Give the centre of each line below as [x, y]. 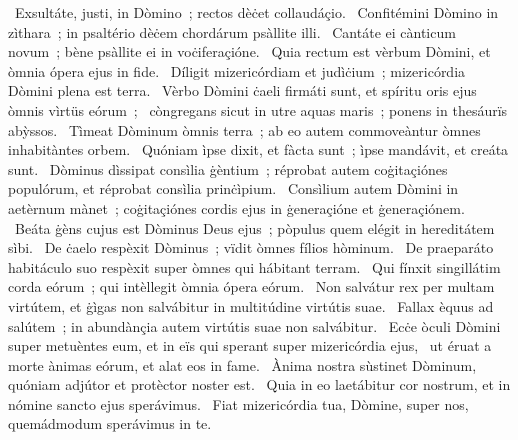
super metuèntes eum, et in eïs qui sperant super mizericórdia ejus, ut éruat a [250, 345]
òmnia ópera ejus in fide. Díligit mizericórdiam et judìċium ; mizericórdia [237, 70]
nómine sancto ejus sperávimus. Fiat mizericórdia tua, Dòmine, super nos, [238, 403]
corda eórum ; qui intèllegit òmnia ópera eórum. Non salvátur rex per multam [251, 286]
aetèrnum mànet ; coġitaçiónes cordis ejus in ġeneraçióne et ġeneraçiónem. [236, 207]
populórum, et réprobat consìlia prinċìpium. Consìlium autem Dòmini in [233, 188]
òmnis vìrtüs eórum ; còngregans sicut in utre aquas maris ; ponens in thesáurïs [258, 109]
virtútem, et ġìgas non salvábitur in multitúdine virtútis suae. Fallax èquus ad [251, 305]
